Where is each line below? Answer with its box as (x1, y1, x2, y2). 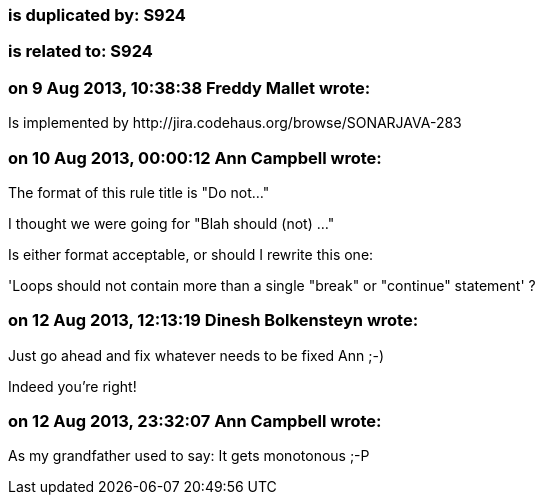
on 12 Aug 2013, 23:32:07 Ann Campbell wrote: (8, 411, 382, 431)
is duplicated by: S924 (8, 5, 186, 25)
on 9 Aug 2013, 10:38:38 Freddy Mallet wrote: (8, 77, 371, 98)
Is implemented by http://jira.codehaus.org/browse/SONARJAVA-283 (8, 114, 462, 132)
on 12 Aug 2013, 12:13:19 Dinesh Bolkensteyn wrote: (8, 310, 419, 331)
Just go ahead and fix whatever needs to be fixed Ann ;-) (8, 346, 385, 364)
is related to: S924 (8, 41, 153, 62)
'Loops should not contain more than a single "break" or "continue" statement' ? (8, 276, 536, 294)
